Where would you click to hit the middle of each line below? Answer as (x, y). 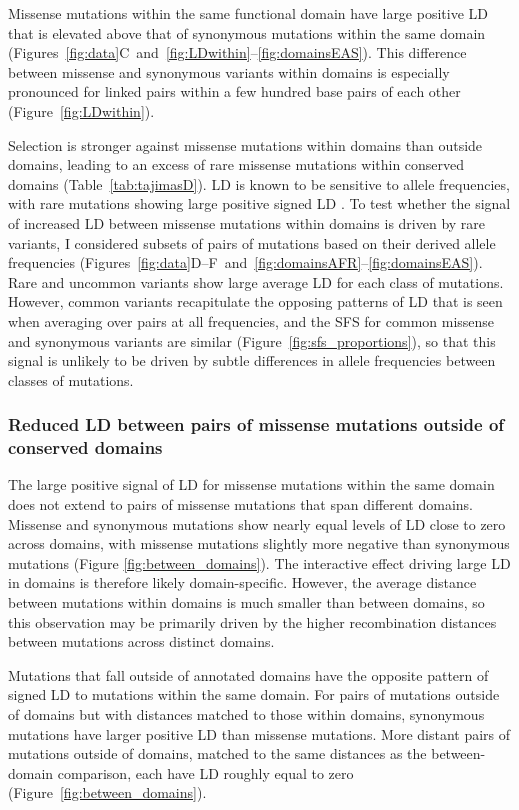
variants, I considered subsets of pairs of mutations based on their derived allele (252, 242)
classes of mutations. (71, 379)
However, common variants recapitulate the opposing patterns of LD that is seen (255, 301)
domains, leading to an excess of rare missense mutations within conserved (236, 164)
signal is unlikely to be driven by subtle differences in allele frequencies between (252, 360)
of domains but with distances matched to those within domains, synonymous (246, 713)
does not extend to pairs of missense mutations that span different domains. (241, 504)
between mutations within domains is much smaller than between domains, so (246, 601)
